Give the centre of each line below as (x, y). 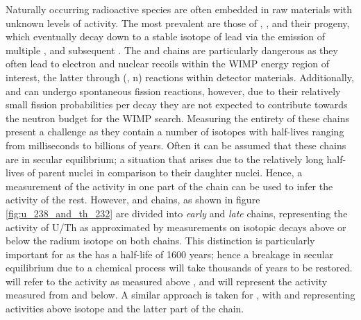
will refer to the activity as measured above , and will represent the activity (167, 281)
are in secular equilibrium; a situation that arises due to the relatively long (165, 159)
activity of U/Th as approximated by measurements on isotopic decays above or (176, 227)
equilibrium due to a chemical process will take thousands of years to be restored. (179, 268)
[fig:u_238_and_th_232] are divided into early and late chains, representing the (177, 213)
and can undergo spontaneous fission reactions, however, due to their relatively (173, 91)
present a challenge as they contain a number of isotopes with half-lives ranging (175, 132)
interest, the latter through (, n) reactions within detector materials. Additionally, (180, 77)
